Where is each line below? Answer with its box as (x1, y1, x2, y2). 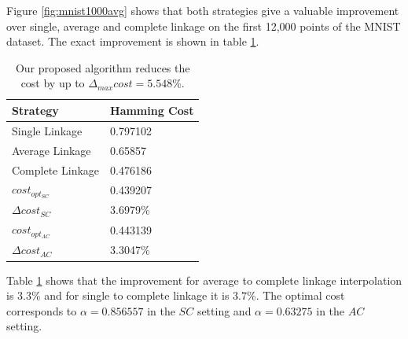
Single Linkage (12, 122, 83, 138)
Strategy (12, 101, 59, 118)
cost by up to (20, 75, 85, 91)
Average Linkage (12, 142, 91, 158)
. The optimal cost (255, 287, 345, 304)
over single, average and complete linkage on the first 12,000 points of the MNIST (6, 17, 401, 34)
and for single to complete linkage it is (44, 287, 230, 304)
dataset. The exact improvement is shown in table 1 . (6, 33, 259, 50)
